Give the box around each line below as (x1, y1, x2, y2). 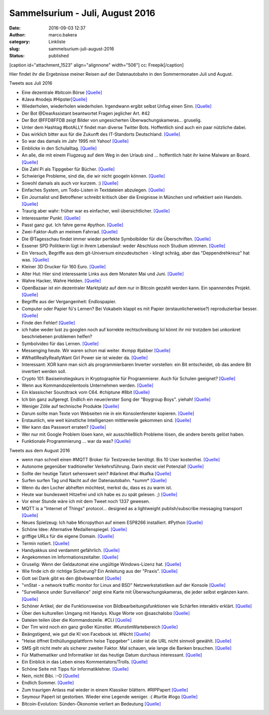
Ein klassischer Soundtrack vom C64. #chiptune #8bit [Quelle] (21, 389, 150, 395)
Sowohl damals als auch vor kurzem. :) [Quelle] (21, 180, 119, 186)
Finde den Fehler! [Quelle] (21, 320, 75, 326)
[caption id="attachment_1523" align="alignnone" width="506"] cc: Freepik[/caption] (9, 62, 184, 68)
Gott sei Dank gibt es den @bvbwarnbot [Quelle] (21, 575, 122, 581)
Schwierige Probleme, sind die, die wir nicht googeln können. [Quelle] (21, 173, 165, 179)
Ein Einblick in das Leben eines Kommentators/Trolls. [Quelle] (21, 659, 148, 665)
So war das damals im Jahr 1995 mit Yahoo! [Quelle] (21, 138, 129, 144)
